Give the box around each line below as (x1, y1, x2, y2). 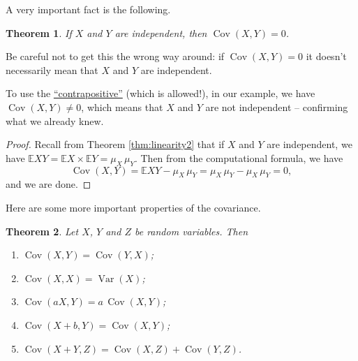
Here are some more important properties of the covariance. (6, 200, 261, 214)
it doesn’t (306, 49, 347, 64)
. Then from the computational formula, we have (134, 150, 343, 165)
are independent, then (114, 25, 207, 40)
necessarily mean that (6, 62, 98, 77)
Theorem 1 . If (6, 25, 72, 40)
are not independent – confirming (205, 99, 348, 114)
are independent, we (267, 137, 352, 152)
